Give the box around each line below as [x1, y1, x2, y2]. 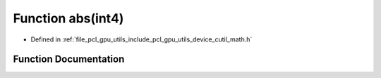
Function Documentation [13, 53, 125, 65]
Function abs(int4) [13, 11, 124, 26]
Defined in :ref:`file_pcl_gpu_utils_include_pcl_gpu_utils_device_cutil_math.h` [30, 35, 253, 44]
